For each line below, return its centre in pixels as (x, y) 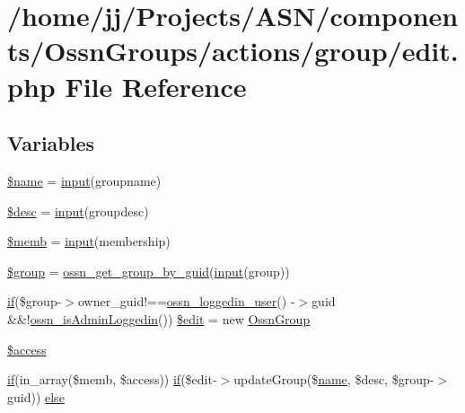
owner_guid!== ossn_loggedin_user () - (187, 301)
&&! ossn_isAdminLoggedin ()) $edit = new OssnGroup (159, 318)
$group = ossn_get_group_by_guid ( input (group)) (149, 271)
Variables (51, 143)
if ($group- (35, 301)
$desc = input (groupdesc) (78, 211)
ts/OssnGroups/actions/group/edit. (233, 51)
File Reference (156, 86)
